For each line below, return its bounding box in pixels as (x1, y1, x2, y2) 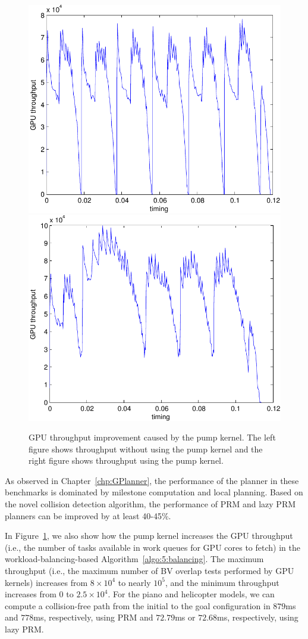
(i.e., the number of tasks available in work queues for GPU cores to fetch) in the (5, 541, 300, 553)
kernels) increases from (5, 576, 88, 588)
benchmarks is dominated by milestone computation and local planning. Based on (5, 486, 303, 498)
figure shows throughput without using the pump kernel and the (29, 442, 263, 455)
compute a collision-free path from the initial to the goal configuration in (5, 599, 271, 612)
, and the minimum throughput (165, 576, 279, 588)
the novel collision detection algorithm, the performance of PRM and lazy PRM (5, 498, 296, 510)
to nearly (118, 576, 151, 588)
